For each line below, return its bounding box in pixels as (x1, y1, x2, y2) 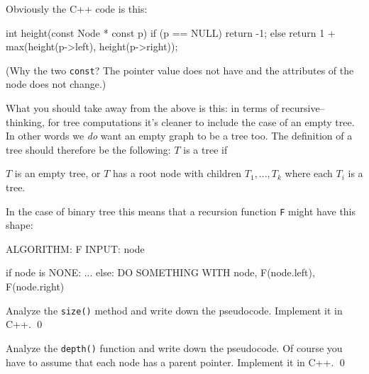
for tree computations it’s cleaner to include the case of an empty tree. (48, 114, 355, 129)
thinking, (6, 114, 45, 129)
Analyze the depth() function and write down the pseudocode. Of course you (6, 340, 343, 355)
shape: (6, 217, 33, 232)
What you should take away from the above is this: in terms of (6, 101, 279, 115)
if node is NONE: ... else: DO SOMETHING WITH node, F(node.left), (6, 265, 315, 280)
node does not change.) (6, 76, 106, 91)
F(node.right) (6, 279, 65, 294)
